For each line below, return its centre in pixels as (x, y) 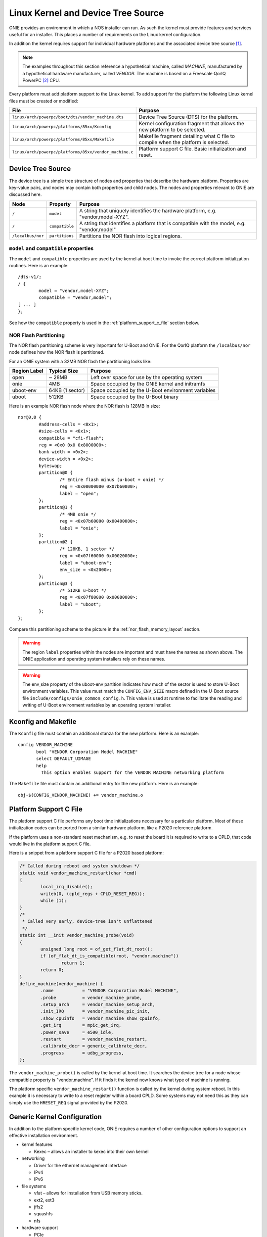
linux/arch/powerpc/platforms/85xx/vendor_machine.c (73, 152)
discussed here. (25, 194)
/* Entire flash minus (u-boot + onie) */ (112, 479)
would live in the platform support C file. (50, 844)
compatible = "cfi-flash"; (71, 438)
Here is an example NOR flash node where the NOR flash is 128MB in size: (85, 406)
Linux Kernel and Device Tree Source (87, 13)
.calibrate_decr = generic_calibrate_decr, (94, 1046)
